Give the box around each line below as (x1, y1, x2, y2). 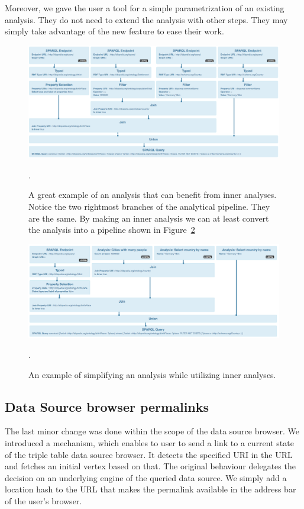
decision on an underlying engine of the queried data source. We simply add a (5, 471, 287, 484)
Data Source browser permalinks (5, 397, 209, 415)
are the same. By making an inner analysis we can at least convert (28, 212, 269, 224)
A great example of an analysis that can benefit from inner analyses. (28, 188, 277, 201)
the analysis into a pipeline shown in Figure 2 (28, 223, 195, 236)
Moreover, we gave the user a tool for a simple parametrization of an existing (5, 2, 284, 14)
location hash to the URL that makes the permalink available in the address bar (5, 483, 296, 495)
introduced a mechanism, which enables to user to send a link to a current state (5, 436, 294, 449)
